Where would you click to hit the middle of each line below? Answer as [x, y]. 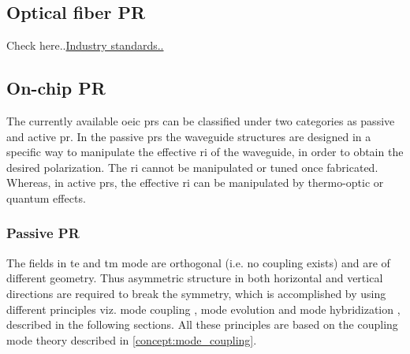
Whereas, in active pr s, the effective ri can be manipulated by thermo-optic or [195, 183]
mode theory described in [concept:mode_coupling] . [132, 339]
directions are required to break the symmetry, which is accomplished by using [196, 293]
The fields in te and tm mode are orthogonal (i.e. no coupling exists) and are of [198, 262]
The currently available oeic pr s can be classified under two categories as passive [201, 121]
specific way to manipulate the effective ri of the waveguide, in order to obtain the [205, 152]
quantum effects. [46, 197]
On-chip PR [56, 88]
